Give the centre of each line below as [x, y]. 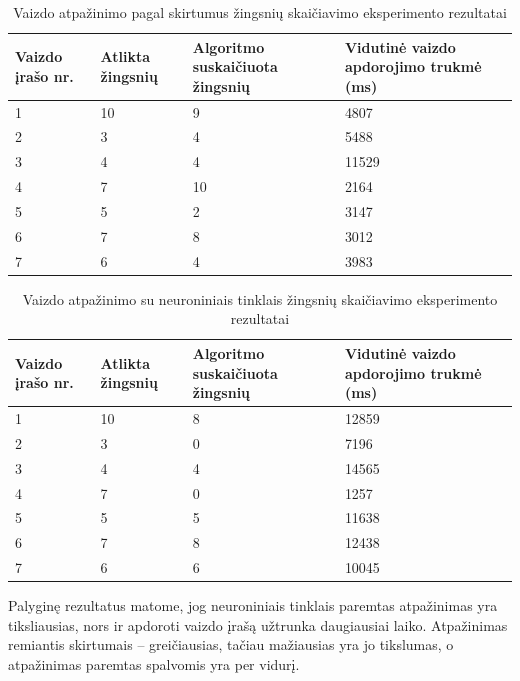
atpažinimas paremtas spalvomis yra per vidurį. [154, 663]
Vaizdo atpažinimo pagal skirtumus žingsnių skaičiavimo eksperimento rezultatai [260, 12]
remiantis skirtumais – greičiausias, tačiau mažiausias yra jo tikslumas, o [231, 644]
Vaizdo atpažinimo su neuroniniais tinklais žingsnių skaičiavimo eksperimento [260, 298]
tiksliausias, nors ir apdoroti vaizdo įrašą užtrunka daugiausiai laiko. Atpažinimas [258, 624]
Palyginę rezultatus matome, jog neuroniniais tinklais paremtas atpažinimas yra [253, 605]
